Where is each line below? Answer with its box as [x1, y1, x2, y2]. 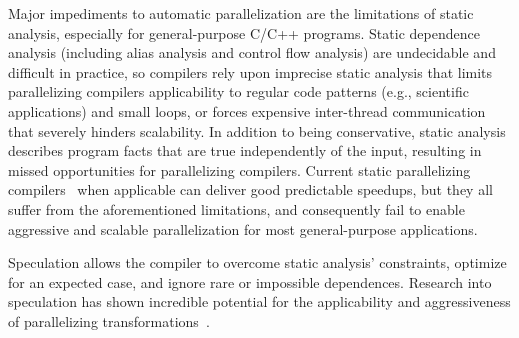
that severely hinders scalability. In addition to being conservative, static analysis [8, 120, 506, 141]
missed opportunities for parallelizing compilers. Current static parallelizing [8, 159, 471, 180]
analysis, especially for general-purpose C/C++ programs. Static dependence [8, 22, 480, 43]
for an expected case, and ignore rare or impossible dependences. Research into [8, 271, 492, 292]
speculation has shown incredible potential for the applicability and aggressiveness [8, 291, 511, 312]
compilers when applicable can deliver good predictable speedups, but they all [8, 179, 493, 200]
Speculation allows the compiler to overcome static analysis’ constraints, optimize [8, 252, 507, 273]
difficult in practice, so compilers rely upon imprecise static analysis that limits [8, 61, 493, 82]
